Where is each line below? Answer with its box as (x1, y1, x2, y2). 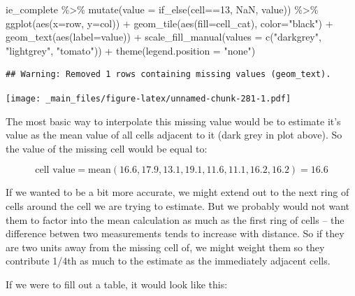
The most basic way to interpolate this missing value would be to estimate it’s (6, 113, 341, 128)
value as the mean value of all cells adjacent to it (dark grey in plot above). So (6, 127, 342, 142)
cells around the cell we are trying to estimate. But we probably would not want (6, 199, 350, 213)
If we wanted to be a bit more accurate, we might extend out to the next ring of (6, 185, 349, 199)
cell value (35, 165, 75, 176)
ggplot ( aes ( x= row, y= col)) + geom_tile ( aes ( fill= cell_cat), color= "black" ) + (6, 15, 333, 30)
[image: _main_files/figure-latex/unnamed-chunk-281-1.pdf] (6, 93, 291, 104)
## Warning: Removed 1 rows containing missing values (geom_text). (6, 69, 331, 80)
